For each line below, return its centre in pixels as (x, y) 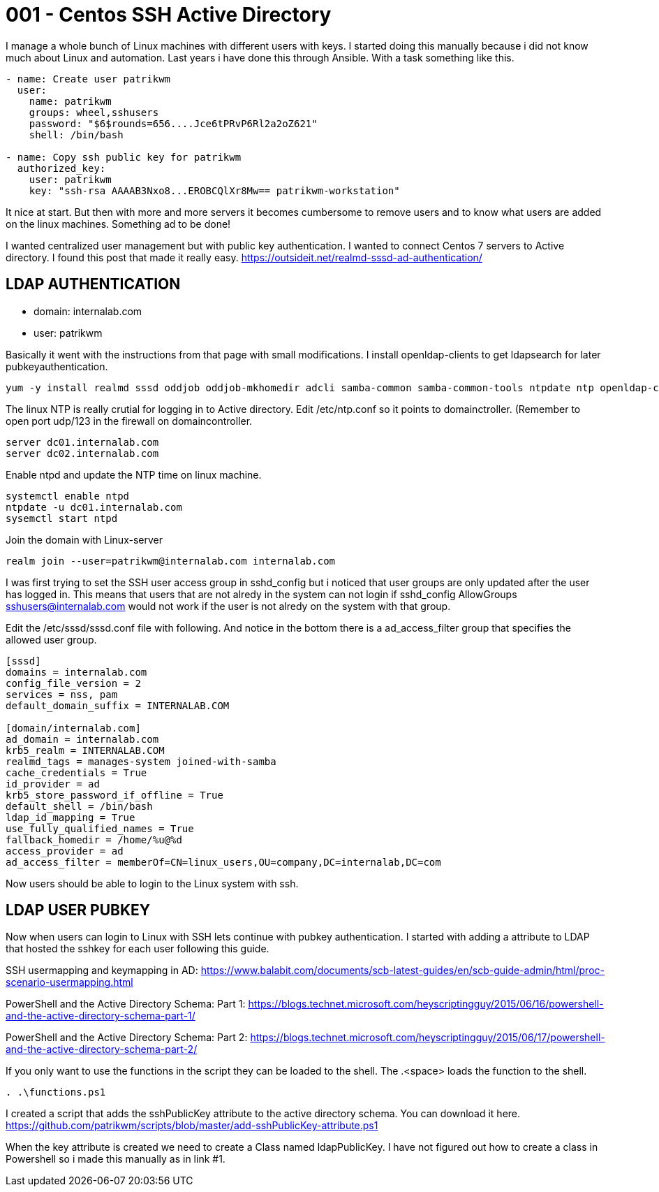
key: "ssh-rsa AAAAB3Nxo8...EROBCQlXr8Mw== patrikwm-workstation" (214, 190)
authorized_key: (61, 168)
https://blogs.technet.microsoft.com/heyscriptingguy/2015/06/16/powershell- (426, 1004)
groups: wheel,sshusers (94, 112)
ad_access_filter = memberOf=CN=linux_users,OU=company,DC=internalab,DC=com (223, 862)
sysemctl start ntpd (62, 518)
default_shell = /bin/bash (79, 806)
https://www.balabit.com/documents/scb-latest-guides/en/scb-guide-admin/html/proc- (402, 971)
